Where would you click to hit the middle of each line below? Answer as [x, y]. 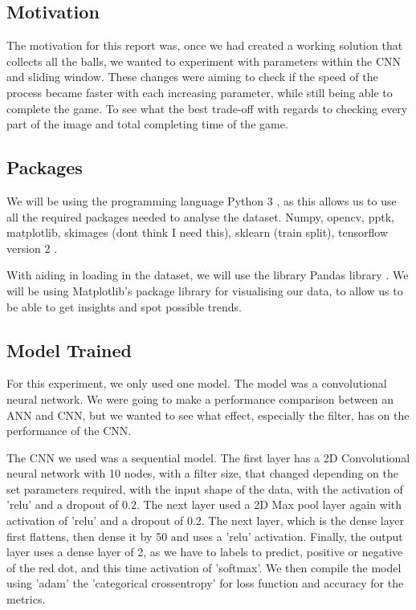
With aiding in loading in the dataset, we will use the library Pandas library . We [208, 275]
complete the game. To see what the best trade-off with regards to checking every [207, 108]
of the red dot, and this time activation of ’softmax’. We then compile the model [204, 567]
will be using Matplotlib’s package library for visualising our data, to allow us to [205, 290]
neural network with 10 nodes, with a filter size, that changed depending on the [202, 473]
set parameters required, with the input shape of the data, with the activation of [205, 488]
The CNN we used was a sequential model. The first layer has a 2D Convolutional [208, 457]
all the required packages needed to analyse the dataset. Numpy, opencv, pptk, [200, 216]
